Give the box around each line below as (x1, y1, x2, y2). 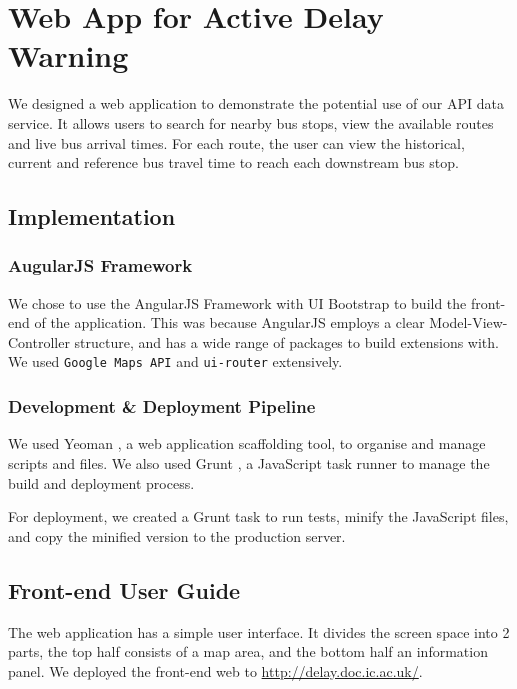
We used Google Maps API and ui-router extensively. (8, 351, 343, 372)
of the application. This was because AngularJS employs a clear (34, 312, 425, 333)
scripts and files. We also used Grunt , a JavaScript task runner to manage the (8, 452, 490, 473)
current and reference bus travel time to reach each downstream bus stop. (8, 152, 459, 173)
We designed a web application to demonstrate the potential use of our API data (8, 93, 504, 114)
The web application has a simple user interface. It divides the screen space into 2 (8, 621, 510, 642)
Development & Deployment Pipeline (8, 394, 316, 419)
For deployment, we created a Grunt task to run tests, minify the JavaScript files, (8, 506, 509, 527)
